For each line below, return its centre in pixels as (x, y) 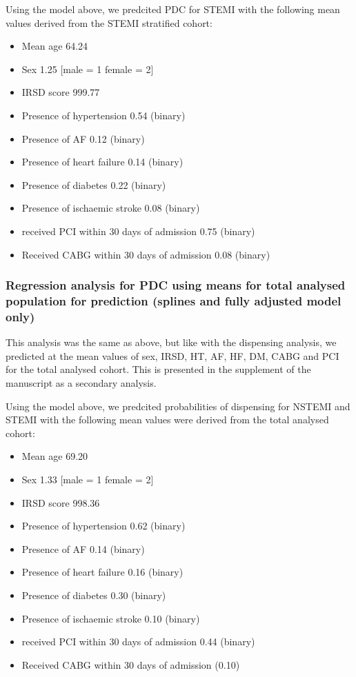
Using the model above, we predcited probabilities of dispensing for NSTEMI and (178, 406)
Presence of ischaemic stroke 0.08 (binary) (111, 208)
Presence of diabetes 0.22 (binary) (94, 184)
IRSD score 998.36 (61, 502)
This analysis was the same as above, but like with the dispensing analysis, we (171, 342)
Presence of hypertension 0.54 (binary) (103, 115)
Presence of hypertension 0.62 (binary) (103, 526)
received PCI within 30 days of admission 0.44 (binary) (138, 641)
